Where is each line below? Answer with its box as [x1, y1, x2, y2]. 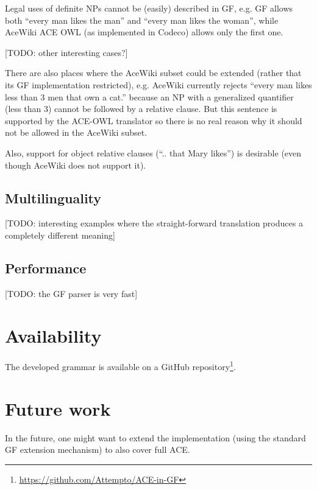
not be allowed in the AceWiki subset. [5, 126, 148, 139]
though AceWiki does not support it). [5, 158, 146, 171]
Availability [5, 323, 102, 348]
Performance [5, 258, 87, 277]
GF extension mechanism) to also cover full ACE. [5, 443, 190, 456]
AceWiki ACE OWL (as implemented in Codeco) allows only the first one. [5, 26, 283, 38]
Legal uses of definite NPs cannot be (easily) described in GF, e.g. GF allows [5, 2, 293, 14]
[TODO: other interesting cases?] [5, 46, 128, 58]
